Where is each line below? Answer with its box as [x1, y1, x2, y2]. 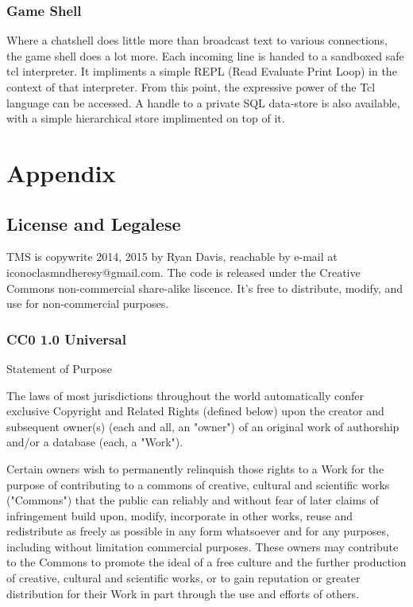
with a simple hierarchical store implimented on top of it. [6, 110, 285, 126]
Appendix [6, 156, 116, 189]
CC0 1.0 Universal [6, 329, 126, 348]
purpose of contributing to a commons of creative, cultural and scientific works [6, 476, 390, 492]
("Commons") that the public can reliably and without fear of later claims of [6, 492, 379, 508]
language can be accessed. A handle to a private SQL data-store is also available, [6, 94, 400, 111]
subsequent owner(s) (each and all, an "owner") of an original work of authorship [6, 418, 399, 434]
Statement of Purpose [6, 360, 112, 376]
